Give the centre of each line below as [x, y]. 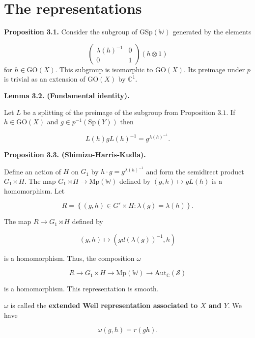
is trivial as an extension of [45, 79]
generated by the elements [212, 32]
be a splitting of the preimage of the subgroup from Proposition [119, 112]
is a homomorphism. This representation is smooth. [81, 289]
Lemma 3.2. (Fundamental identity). [67, 95]
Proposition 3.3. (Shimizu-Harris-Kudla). [75, 155]
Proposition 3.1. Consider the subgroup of [71, 32]
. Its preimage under [214, 69]
